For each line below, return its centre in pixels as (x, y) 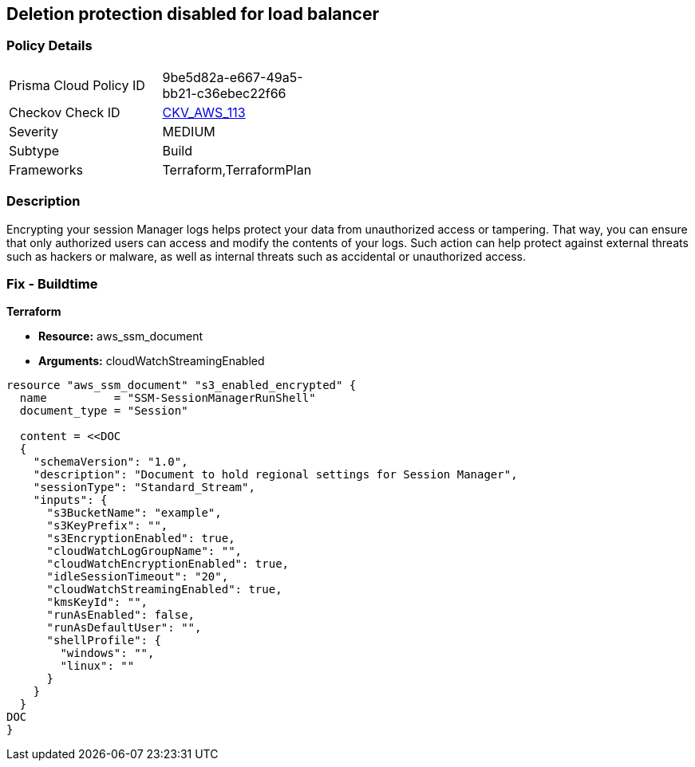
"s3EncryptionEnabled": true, (141, 539)
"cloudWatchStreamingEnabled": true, (164, 590)
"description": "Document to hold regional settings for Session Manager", (275, 475)
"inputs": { (70, 500)
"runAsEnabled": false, (121, 615)
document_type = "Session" (104, 411)
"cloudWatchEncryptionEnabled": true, (168, 564)
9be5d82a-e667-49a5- (233, 77)
